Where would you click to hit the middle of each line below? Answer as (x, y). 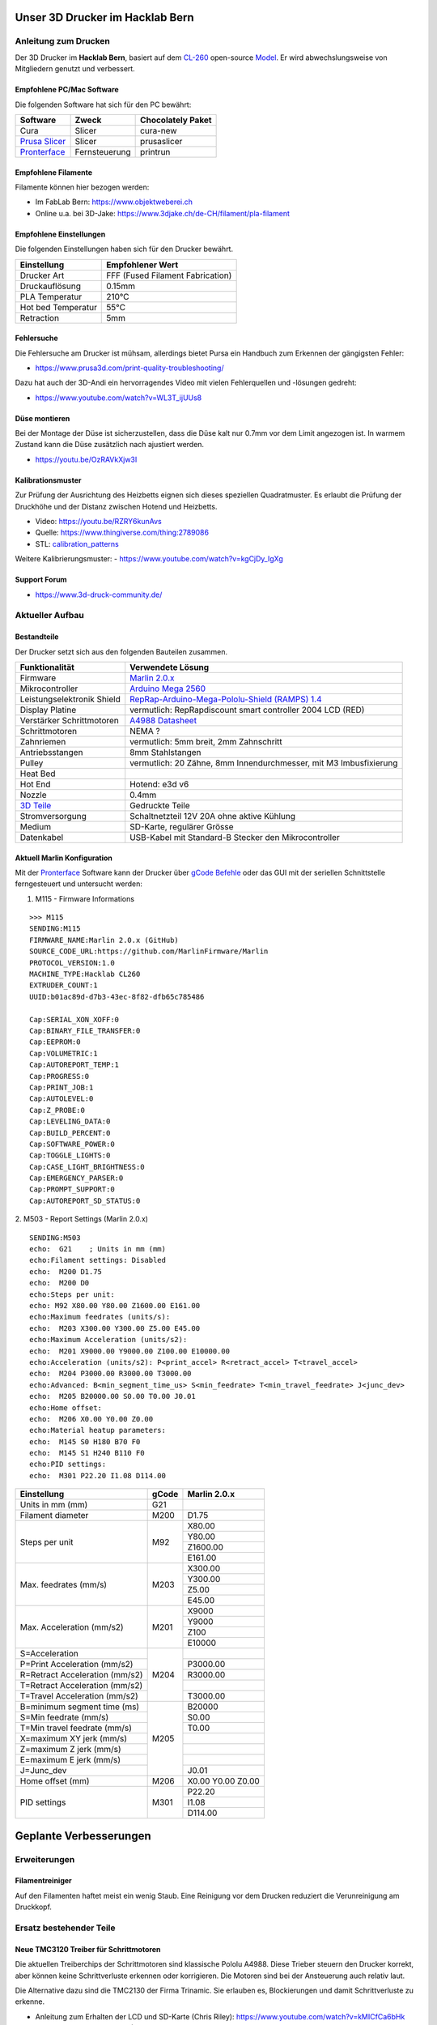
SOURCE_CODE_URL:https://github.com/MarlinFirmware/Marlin (149, 951)
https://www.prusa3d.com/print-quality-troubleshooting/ (129, 368)
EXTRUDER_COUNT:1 (64, 985)
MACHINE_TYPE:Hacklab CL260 (85, 974)
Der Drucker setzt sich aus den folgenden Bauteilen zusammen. (121, 651)
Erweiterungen (45, 1859)
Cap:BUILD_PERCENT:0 (70, 1133)
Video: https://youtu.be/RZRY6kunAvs (98, 522)
